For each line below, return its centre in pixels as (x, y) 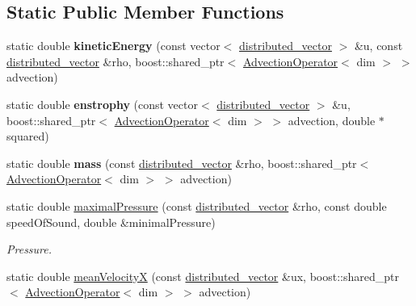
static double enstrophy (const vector (102, 104)
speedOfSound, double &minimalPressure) (111, 222)
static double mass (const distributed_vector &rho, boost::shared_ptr (182, 163)
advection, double (332, 120)
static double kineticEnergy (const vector (113, 46)
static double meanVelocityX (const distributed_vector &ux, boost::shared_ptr (203, 276)
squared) (28, 136)
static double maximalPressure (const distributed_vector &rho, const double (197, 205)
